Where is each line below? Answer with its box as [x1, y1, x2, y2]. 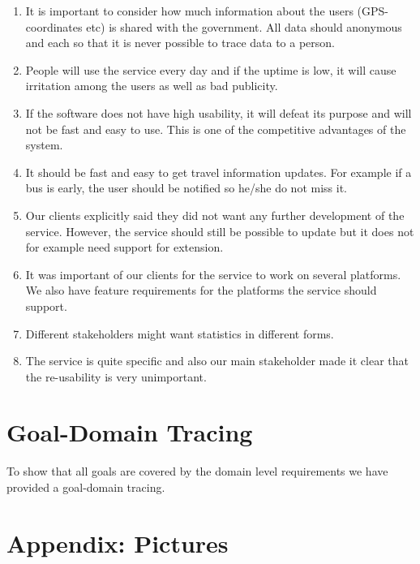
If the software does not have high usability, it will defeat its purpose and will [25, 104, 412, 121]
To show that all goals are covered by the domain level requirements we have [6, 463, 388, 480]
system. [25, 136, 63, 153]
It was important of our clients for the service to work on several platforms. [25, 265, 401, 282]
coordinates [25, 18, 83, 35]
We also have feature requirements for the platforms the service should [25, 282, 377, 299]
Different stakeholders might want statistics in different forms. [25, 325, 334, 342]
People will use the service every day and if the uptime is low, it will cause [25, 61, 396, 78]
